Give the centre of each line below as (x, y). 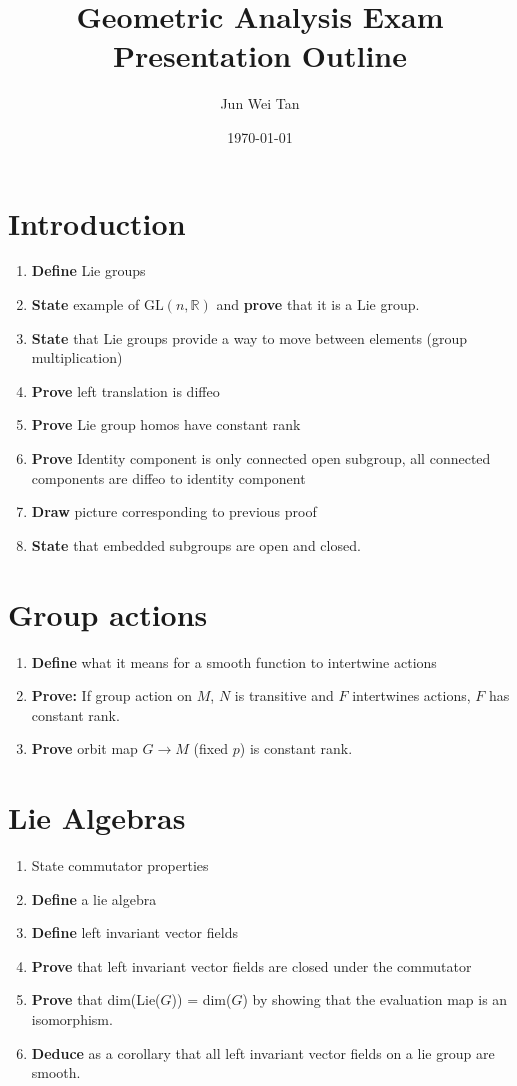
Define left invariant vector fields (134, 932)
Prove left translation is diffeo (125, 390)
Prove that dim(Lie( (96, 999)
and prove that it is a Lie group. (318, 304)
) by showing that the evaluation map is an (375, 999)
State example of (85, 304)
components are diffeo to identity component (168, 477)
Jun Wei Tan (260, 103)
